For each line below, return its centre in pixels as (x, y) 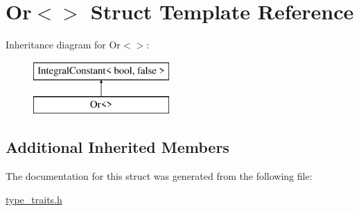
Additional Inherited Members (117, 147)
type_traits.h (34, 199)
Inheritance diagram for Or (63, 45)
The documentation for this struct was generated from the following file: (159, 176)
